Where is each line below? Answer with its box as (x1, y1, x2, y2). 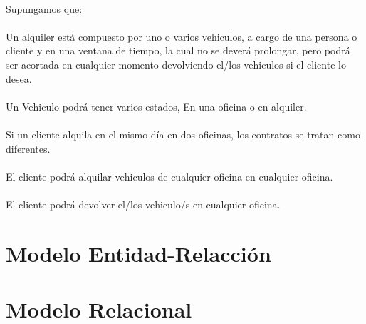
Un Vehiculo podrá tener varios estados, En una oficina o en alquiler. (6, 98, 307, 113)
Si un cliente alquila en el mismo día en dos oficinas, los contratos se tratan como (6, 126, 360, 141)
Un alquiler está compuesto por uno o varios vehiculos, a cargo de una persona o (6, 29, 357, 44)
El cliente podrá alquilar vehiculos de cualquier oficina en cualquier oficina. (6, 168, 333, 183)
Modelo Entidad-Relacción (6, 238, 271, 268)
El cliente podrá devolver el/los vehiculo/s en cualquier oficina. (6, 196, 281, 211)
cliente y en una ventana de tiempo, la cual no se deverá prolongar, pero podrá (6, 43, 350, 58)
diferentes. (6, 141, 51, 156)
